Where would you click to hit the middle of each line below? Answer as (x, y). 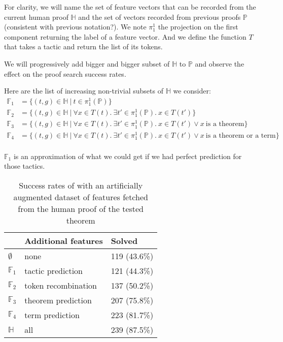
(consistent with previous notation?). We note (75, 27)
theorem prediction (58, 300)
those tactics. (25, 166)
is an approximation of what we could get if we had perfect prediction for (128, 156)
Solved (124, 241)
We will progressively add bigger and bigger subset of (87, 63)
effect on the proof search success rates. (65, 73)
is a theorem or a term (241, 135)
